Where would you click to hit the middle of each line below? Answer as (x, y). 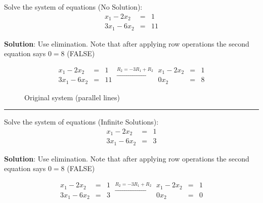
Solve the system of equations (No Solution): (73, 7)
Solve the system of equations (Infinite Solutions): (81, 122)
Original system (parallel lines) (72, 97)
